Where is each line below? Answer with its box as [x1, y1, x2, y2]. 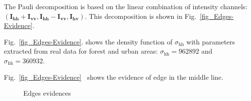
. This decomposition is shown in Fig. [84, 11, 197, 21]
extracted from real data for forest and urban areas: [4, 46, 158, 56]
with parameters [186, 36, 235, 46]
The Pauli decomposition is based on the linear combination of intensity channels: [4, 1, 248, 11]
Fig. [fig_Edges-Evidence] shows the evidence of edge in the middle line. [4, 72, 223, 82]
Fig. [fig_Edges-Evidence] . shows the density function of [4, 36, 173, 46]
